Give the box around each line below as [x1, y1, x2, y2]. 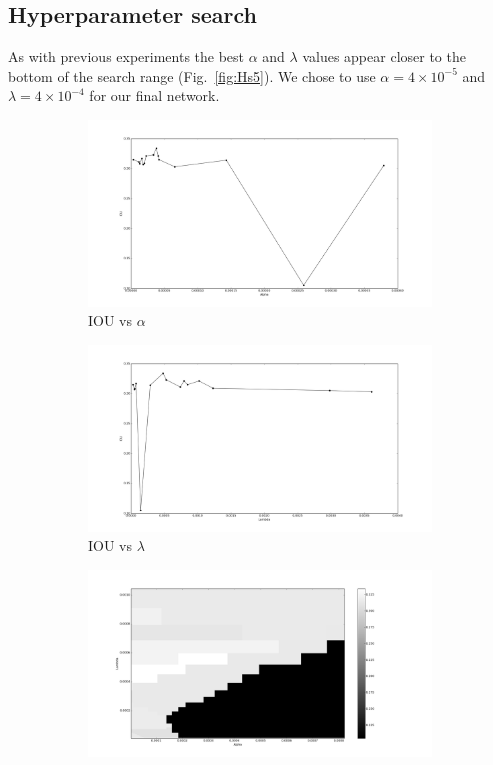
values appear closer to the [302, 46, 466, 67]
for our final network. [89, 85, 220, 106]
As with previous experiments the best [8, 46, 245, 67]
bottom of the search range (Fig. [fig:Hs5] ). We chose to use [8, 65, 376, 86]
